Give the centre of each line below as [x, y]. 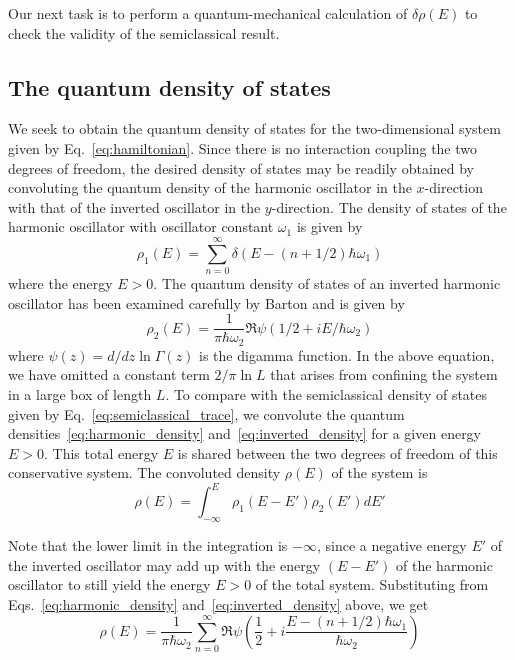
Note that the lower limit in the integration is [148, 545]
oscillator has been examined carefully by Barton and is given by [206, 302]
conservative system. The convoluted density [144, 472]
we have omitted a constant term [109, 374]
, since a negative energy [391, 545]
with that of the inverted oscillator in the [134, 206]
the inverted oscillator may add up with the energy [164, 564]
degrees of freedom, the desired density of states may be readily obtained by [241, 167]
